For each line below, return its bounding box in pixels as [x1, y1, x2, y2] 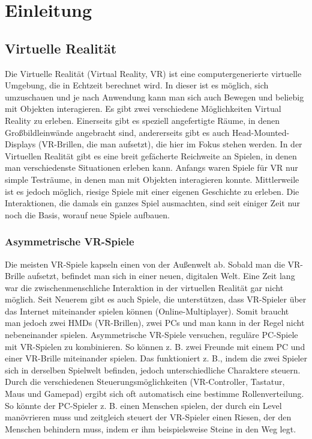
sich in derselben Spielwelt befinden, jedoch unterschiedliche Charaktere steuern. [5, 363, 301, 376]
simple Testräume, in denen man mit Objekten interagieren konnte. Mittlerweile [5, 173, 299, 185]
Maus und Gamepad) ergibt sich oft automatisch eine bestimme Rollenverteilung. [5, 387, 304, 400]
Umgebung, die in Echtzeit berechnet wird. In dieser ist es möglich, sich [5, 79, 269, 91]
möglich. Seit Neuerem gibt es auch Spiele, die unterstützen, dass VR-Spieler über [5, 293, 307, 305]
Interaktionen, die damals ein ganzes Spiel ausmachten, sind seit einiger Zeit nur [5, 197, 301, 209]
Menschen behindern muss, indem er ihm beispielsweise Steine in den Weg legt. [5, 422, 296, 435]
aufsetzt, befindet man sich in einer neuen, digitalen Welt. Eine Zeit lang [27, 269, 295, 282]
